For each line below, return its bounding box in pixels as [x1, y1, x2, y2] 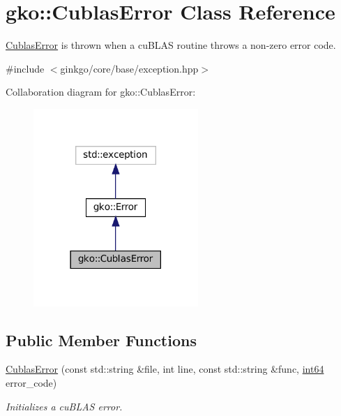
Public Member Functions [6, 329, 197, 350]
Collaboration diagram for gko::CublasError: [6, 84, 196, 99]
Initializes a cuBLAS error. [6, 399, 123, 413]
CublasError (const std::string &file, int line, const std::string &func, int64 [6, 362, 324, 376]
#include [6, 61, 45, 75]
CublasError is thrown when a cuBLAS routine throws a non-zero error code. [6, 38, 336, 52]
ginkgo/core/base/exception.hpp [60, 61, 199, 75]
